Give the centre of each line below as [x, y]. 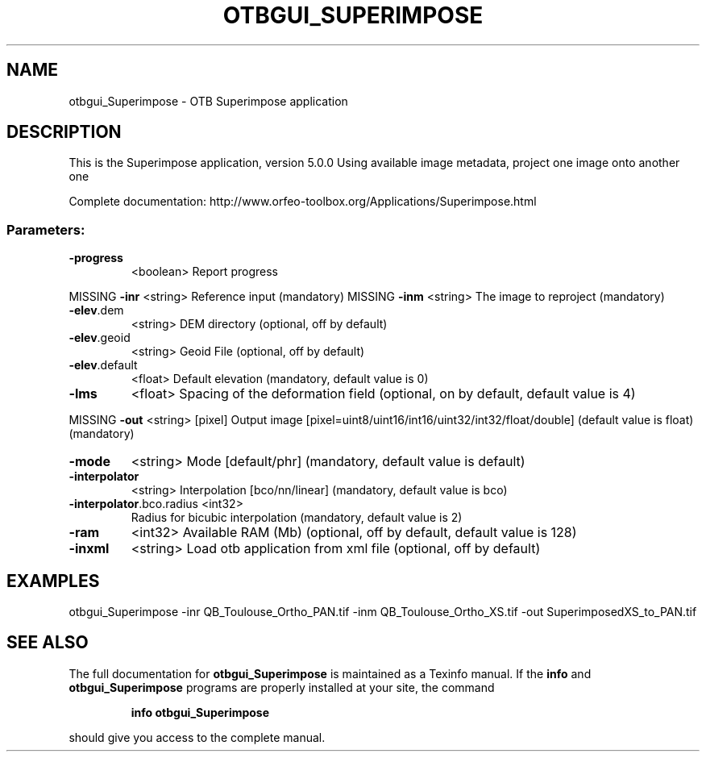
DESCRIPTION [64, 132]
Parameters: [46, 229]
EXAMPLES [53, 581]
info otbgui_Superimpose [200, 712]
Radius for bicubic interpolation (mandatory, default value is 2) [297, 518]
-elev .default [103, 365]
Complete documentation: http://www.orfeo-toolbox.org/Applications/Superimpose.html [303, 202]
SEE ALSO [48, 643]
